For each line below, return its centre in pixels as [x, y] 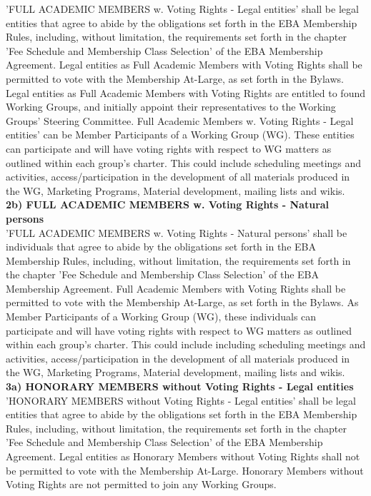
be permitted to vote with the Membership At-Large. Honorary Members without [185, 470]
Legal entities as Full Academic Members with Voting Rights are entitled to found [186, 92]
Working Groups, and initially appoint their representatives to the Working [171, 107]
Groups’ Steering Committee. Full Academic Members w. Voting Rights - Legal [180, 120]
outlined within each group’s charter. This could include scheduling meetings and [184, 162]
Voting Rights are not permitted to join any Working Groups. [141, 484]
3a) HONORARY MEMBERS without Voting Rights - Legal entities [180, 386]
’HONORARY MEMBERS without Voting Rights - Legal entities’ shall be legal [181, 400]
